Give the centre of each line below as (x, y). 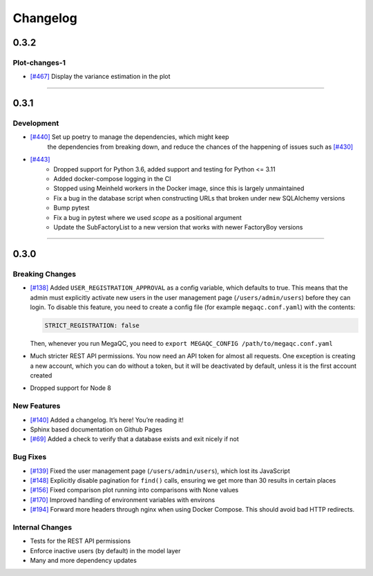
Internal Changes (42, 527)
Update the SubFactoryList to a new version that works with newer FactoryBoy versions (178, 227)
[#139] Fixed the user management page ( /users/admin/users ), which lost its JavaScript (160, 471)
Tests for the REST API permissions (80, 541)
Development (36, 123)
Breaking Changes (45, 274)
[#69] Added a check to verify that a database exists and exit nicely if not (135, 439)
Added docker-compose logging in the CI (112, 179)
